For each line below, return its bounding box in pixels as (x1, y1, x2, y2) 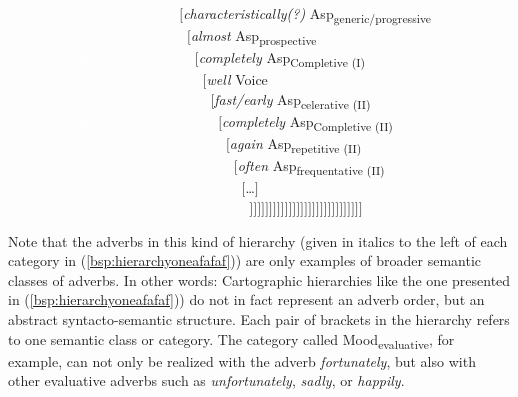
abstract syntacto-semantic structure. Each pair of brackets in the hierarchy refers (8, 309, 510, 330)
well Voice (206, 69, 268, 90)
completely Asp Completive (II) (222, 111, 393, 134)
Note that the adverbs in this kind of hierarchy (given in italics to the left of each (8, 230, 508, 251)
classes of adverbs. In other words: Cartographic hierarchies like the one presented (8, 269, 511, 290)
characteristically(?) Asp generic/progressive (183, 3, 432, 26)
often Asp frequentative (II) (237, 155, 385, 179)
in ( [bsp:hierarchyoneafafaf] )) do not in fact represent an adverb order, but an (8, 289, 485, 310)
